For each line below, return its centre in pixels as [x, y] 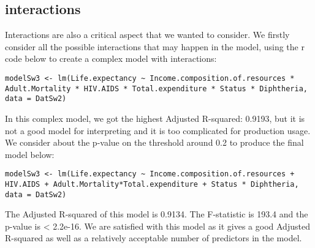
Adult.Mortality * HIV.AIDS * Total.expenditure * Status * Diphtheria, [156, 88]
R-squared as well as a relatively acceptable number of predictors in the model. [154, 238]
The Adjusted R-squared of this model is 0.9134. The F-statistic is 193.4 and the [157, 214]
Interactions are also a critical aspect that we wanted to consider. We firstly [147, 35]
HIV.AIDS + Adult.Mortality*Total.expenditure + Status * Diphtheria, [152, 184]
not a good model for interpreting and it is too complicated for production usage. [158, 130]
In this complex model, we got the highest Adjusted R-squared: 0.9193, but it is [155, 118]
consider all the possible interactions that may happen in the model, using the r [155, 46]
